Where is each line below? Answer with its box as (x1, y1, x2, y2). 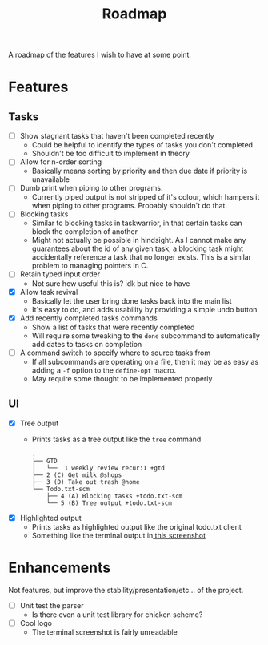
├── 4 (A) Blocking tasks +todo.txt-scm (46, 492, 183, 500)
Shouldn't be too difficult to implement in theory (31, 149, 190, 159)
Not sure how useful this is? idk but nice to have (31, 278, 190, 288)
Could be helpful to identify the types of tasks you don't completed (31, 140, 254, 150)
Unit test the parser (19, 600, 84, 610)
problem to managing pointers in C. (31, 261, 149, 271)
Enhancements (8, 558, 111, 577)
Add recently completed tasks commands (19, 313, 158, 323)
